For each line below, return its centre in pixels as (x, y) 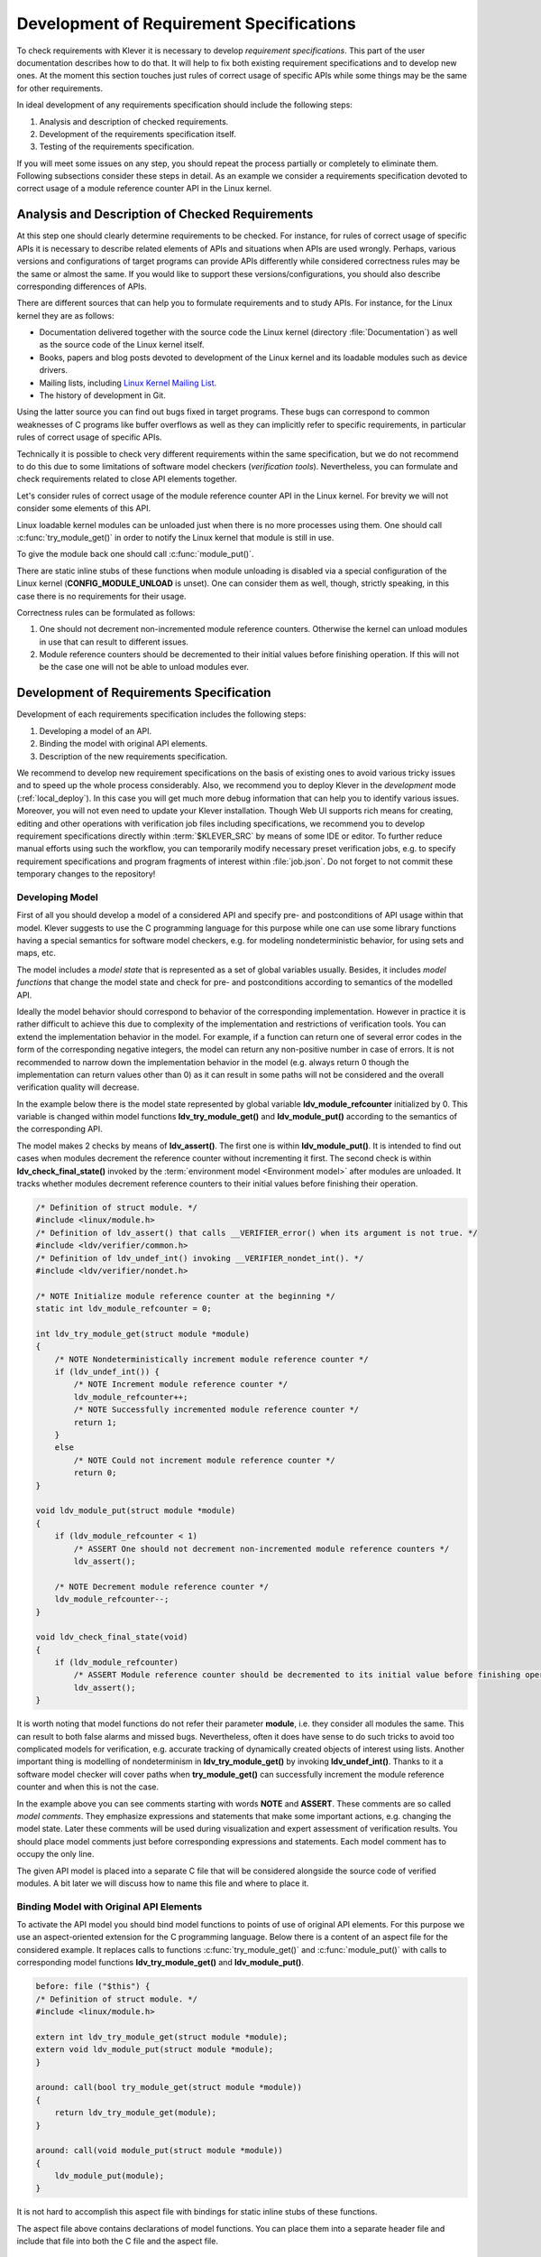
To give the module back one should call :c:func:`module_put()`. (135, 554)
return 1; (95, 1422)
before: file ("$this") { (93, 1987)
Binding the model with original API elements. (124, 744)
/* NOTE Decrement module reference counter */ (162, 1586)
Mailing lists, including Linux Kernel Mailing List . (128, 383)
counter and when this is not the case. (88, 1787)
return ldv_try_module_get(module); (135, 2113)
